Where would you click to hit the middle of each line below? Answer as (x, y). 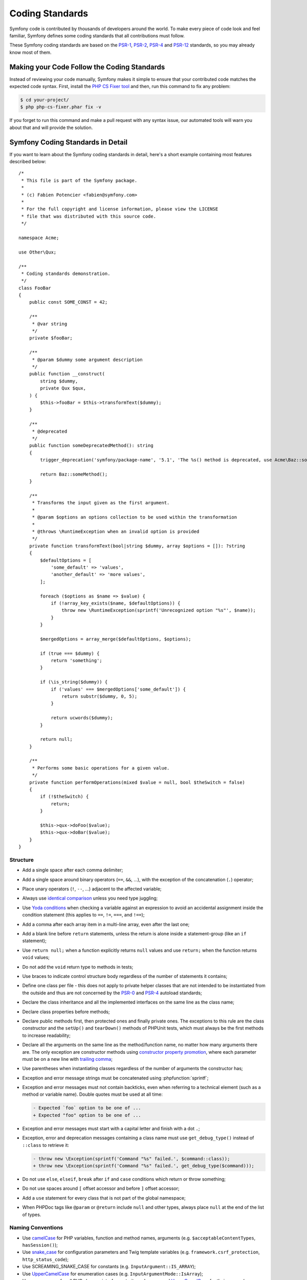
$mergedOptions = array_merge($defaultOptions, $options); (116, 639)
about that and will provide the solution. (51, 127)
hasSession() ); (40, 1245)
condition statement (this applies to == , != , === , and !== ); (83, 915)
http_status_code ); (46, 1259)
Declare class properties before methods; (66, 1012)
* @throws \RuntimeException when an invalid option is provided (116, 531)
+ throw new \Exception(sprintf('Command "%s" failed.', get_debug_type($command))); (144, 1166)
